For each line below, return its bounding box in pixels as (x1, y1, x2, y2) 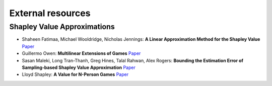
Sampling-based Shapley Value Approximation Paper (22, 64, 135, 70)
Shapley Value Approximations (9, 22, 115, 31)
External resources (9, 8, 91, 19)
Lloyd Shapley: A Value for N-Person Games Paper (22, 71, 128, 77)
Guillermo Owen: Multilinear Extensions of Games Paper (22, 50, 141, 56)
